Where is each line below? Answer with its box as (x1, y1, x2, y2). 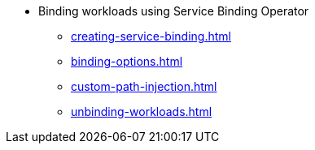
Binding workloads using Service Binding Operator (38, 4, 309, 18)
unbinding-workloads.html (71, 105, 212, 118)
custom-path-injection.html (71, 79, 217, 93)
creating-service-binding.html (71, 29, 231, 43)
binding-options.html (71, 54, 183, 68)
